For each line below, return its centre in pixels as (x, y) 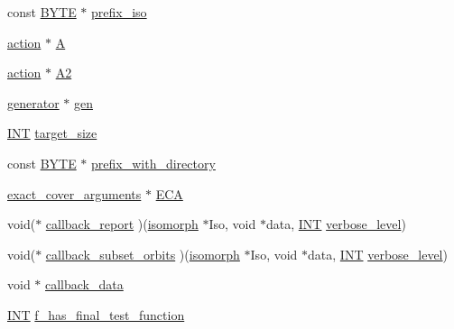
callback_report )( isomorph (122, 224)
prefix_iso (119, 12)
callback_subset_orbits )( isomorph (143, 254)
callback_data (84, 284)
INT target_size (52, 133)
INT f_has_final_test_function (96, 314)
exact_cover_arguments (74, 193)
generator (33, 102)
